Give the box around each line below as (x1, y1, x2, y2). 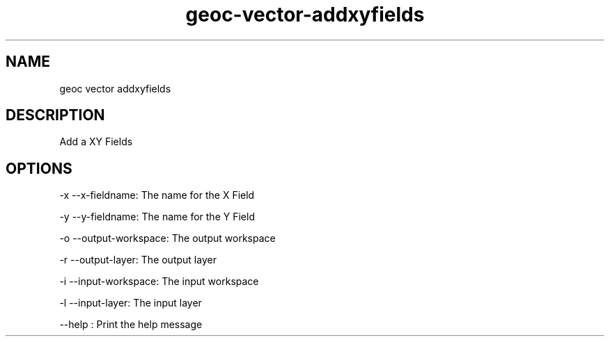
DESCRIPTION (6, 106, 105, 124)
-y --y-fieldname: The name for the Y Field (59, 211, 255, 223)
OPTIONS (6, 159, 72, 177)
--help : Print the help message (59, 318, 203, 331)
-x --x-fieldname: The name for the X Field (59, 189, 255, 202)
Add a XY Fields (59, 136, 133, 148)
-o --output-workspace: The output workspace (59, 232, 276, 245)
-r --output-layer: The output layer (59, 254, 217, 266)
